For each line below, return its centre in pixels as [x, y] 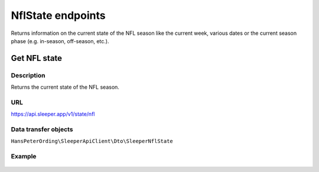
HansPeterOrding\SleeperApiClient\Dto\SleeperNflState [92, 141]
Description [28, 75]
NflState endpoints [58, 15]
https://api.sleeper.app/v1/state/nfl [53, 114]
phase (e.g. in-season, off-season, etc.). [60, 41]
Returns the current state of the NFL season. [65, 87]
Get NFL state [36, 58]
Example [24, 157]
